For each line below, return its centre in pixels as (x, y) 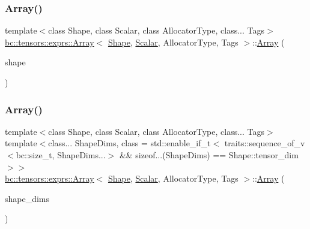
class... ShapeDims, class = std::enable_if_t (129, 143)
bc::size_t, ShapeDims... (61, 155)
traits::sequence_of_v (265, 143)
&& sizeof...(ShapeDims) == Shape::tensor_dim (209, 155)
